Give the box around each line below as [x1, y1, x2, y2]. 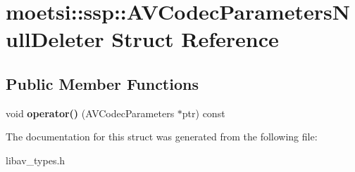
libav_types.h [6, 152, 66, 167]
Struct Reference [111, 25, 279, 53]
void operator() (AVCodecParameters [6, 105, 175, 120]
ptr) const [182, 105, 225, 120]
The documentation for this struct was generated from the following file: [6, 129, 318, 144]
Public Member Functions [6, 72, 199, 94]
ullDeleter [6, 25, 104, 53]
